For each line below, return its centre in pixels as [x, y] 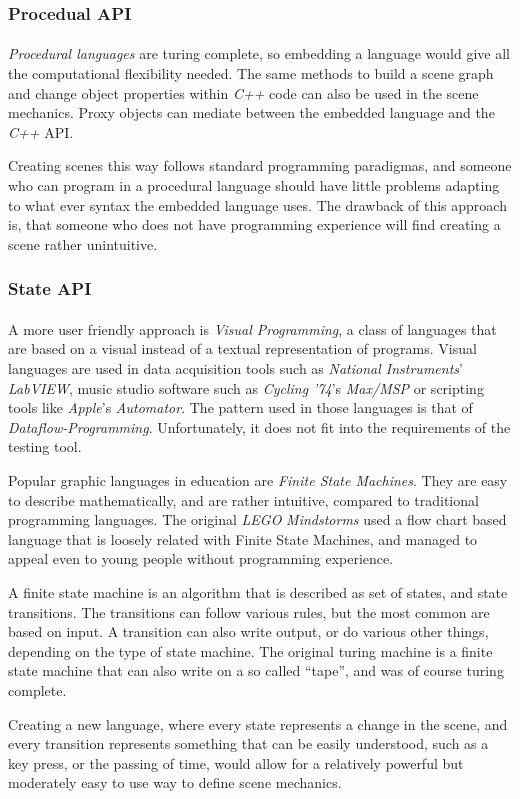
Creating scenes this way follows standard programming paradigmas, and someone [260, 165]
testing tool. [45, 446]
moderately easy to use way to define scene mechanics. [175, 782]
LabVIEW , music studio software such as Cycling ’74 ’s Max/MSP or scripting [246, 387]
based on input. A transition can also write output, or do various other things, [248, 631]
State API [50, 288]
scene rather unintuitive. [83, 243]
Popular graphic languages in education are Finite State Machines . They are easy [258, 479]
